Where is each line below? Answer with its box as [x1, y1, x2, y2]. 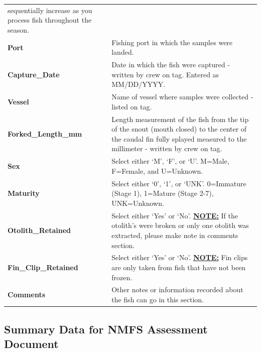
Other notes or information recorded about [111, 284, 243, 295]
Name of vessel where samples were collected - [111, 91, 253, 102]
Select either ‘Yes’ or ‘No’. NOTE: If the [111, 210, 238, 220]
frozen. [111, 272, 133, 282]
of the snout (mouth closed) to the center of [111, 124, 247, 134]
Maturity [8, 188, 40, 198]
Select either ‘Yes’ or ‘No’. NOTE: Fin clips [111, 252, 248, 263]
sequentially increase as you [8, 5, 92, 15]
